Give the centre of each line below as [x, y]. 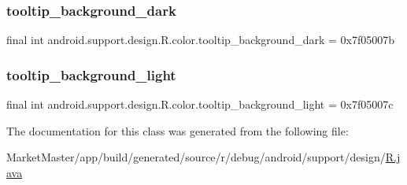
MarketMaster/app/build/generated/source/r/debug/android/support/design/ [196, 157]
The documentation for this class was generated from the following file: [178, 130]
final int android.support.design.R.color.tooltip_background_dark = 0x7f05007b [201, 40]
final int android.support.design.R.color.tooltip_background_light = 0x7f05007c [200, 104]
